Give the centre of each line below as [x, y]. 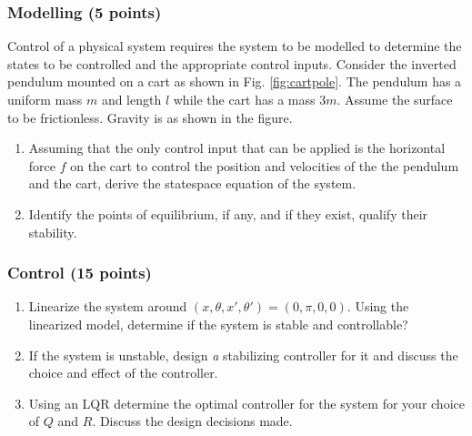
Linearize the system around [108, 306]
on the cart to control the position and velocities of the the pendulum [265, 165]
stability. [53, 232]
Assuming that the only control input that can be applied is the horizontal [237, 148]
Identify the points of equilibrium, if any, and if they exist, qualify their [228, 213]
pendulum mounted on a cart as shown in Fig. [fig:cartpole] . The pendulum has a [235, 81]
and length [131, 99]
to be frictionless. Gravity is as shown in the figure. [150, 117]
